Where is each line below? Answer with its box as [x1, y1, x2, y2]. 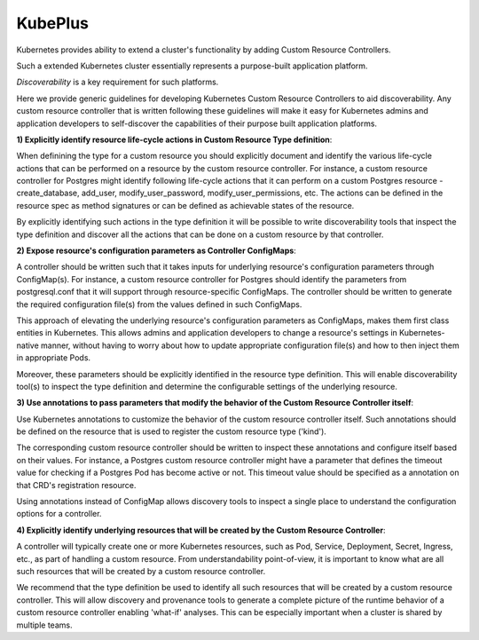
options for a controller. [16, 509, 102, 519]
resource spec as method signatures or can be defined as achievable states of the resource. [16, 200, 355, 210]
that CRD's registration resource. [16, 479, 137, 490]
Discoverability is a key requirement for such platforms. [16, 76, 219, 88]
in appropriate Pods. [16, 352, 91, 363]
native [16, 340, 39, 351]
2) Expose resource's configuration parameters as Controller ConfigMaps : [16, 245, 296, 257]
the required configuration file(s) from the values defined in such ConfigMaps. [16, 298, 302, 310]
